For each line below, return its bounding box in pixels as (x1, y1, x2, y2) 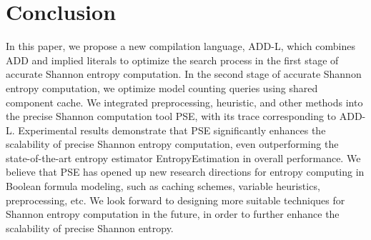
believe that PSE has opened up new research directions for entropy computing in (6, 164, 365, 179)
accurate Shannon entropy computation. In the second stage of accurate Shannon (6, 66, 362, 81)
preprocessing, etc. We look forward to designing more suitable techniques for (6, 192, 345, 207)
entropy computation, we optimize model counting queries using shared (6, 80, 318, 95)
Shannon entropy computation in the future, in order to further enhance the (6, 206, 340, 221)
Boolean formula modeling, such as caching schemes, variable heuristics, (6, 179, 320, 194)
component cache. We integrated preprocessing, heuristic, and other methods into (6, 94, 363, 109)
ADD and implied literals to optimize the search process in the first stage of (6, 52, 339, 67)
